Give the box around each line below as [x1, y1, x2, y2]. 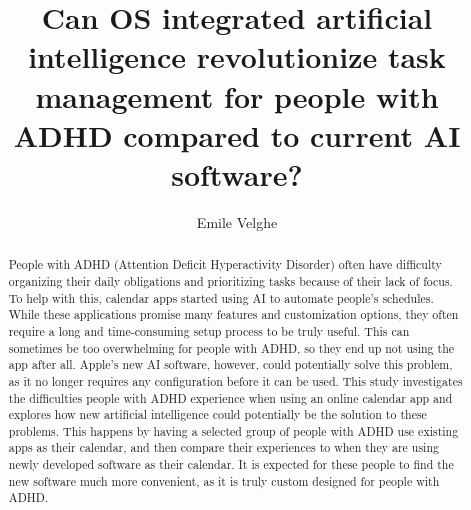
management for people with [35, 75, 439, 116]
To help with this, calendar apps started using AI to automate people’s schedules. [8, 289, 434, 306]
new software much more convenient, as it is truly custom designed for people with [8, 472, 440, 489]
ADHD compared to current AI [13, 114, 461, 155]
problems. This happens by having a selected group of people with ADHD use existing [8, 422, 459, 439]
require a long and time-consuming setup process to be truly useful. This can [8, 322, 410, 339]
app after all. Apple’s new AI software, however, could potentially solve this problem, [8, 356, 453, 373]
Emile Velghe [196, 211, 278, 232]
